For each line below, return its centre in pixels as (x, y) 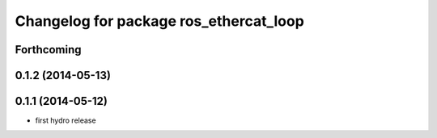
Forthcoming (48, 50)
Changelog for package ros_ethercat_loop (160, 21)
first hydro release (66, 120)
